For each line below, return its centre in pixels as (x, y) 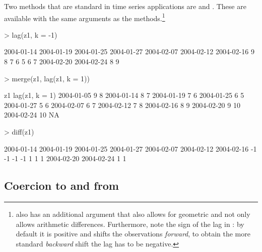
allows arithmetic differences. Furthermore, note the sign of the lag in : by (130, 224)
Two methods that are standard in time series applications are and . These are (125, 6)
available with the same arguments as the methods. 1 (85, 17)
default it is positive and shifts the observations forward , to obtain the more (133, 234)
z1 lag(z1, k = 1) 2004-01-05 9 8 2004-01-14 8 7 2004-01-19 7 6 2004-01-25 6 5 (124, 95)
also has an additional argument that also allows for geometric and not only (133, 214)
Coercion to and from (61, 185)
